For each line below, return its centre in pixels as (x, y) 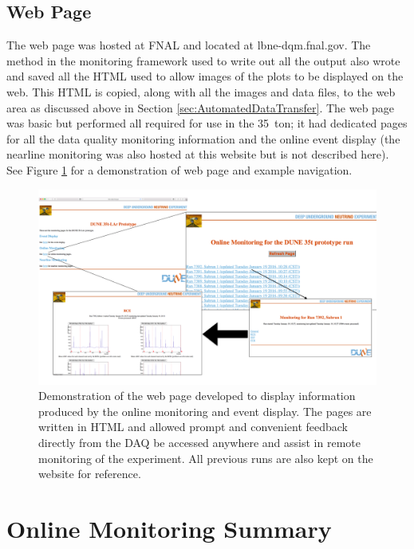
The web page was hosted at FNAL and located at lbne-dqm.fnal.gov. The (189, 45)
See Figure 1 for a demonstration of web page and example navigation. (179, 169)
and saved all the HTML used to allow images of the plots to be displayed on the (205, 76)
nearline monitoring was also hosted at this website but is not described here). (198, 154)
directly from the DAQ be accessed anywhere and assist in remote (199, 443)
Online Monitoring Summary (169, 529)
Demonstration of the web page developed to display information (197, 396)
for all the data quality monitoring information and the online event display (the (203, 138)
